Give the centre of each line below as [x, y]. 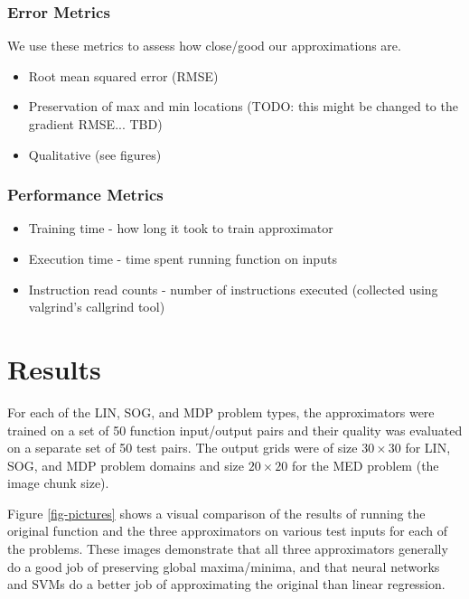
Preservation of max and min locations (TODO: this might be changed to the [243, 106]
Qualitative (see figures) [95, 154]
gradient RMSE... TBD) [95, 124]
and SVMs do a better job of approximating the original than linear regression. [226, 584]
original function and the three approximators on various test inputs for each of [228, 531]
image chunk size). [58, 483]
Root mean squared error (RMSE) [123, 75]
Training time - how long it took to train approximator [181, 228]
